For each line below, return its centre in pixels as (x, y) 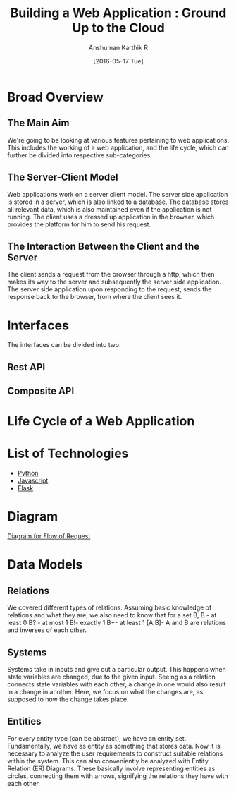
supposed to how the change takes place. (68, 699)
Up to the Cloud (118, 28)
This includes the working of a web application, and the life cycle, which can (118, 147)
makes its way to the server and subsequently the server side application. (114, 282)
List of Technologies (68, 454)
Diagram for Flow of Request (49, 536)
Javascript (33, 480)
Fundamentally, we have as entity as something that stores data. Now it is (114, 746)
